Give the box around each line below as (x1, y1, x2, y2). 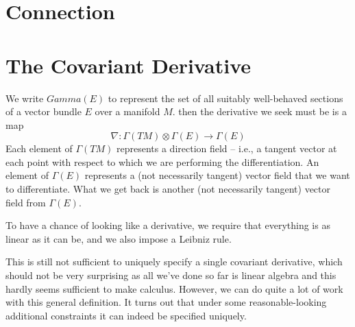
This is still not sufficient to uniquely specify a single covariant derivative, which (5, 254, 343, 269)
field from (5, 195, 46, 209)
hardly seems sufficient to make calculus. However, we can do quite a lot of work (5, 281, 343, 295)
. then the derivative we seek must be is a (172, 104, 347, 119)
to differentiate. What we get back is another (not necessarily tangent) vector (5, 182, 331, 196)
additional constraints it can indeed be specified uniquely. (5, 308, 247, 322)
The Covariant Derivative (5, 51, 252, 79)
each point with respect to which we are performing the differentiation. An (5, 154, 319, 169)
